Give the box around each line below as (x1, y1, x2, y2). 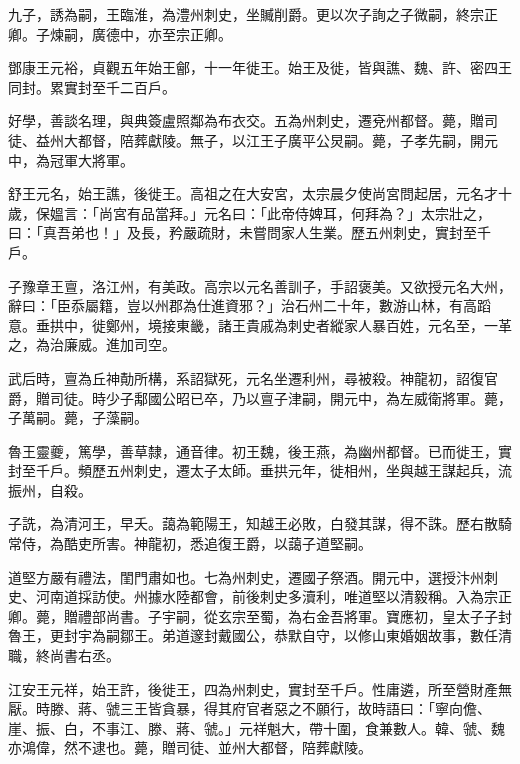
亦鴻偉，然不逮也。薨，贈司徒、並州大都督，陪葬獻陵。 (8, 737, 372, 758)
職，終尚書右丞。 (8, 645, 120, 666)
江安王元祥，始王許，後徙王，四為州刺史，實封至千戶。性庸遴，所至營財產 (8, 678, 498, 699)
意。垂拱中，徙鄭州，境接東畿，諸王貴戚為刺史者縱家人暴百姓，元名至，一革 (8, 314, 512, 335)
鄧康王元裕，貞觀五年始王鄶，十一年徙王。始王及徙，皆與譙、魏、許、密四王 (8, 57, 512, 78)
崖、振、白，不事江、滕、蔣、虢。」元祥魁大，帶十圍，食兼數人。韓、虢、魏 (8, 717, 505, 738)
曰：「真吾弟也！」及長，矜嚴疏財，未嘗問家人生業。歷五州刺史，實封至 (8, 222, 477, 243)
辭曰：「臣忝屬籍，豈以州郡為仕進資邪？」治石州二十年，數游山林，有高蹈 (8, 295, 491, 316)
